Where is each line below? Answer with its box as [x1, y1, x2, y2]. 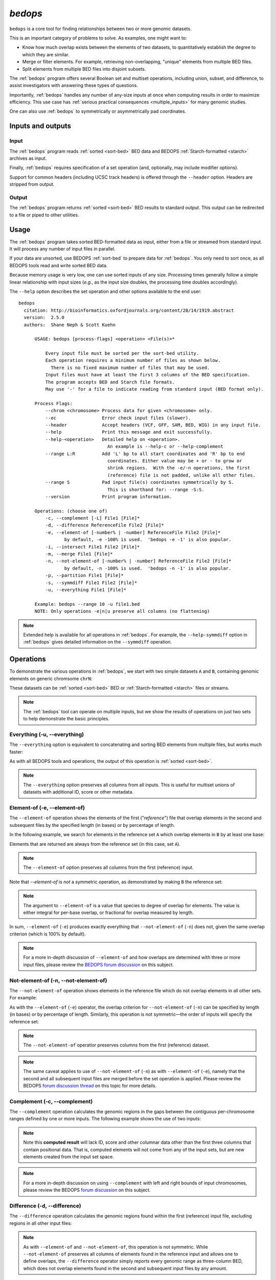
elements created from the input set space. [23, 1154, 114, 1160]
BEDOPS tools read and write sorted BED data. [9, 262, 108, 268]
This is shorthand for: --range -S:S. [107, 486, 204, 493]
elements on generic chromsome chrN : [9, 675, 93, 681]
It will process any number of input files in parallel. [9, 246, 116, 252]
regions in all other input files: [9, 1220, 72, 1226]
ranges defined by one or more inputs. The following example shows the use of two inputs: [9, 1116, 201, 1122]
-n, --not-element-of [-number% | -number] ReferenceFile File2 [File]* [45, 558, 232, 564]
